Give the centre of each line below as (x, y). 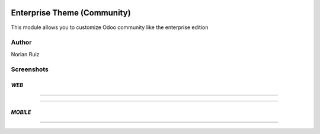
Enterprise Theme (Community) (71, 13)
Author (21, 43)
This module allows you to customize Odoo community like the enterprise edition (110, 27)
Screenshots (30, 69)
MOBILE (21, 112)
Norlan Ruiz (25, 54)
